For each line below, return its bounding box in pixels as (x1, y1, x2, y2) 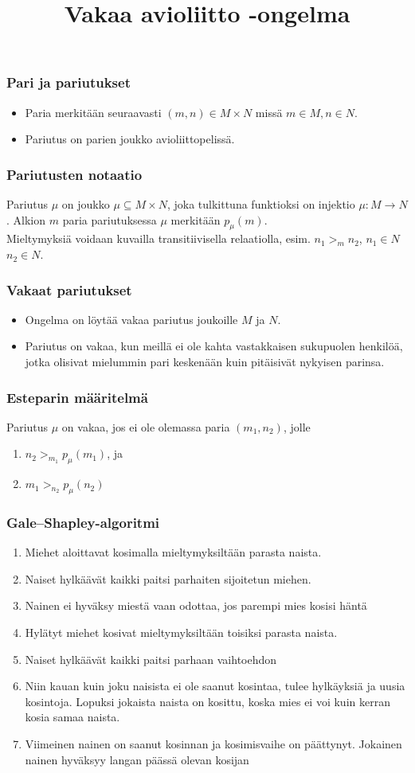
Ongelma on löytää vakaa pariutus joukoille (25, 310, 238, 327)
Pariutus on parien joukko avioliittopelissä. (25, 131, 235, 147)
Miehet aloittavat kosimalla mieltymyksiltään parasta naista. (25, 544, 322, 560)
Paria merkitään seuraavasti (25, 103, 162, 120)
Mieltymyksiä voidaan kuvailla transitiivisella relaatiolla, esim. (6, 230, 311, 247)
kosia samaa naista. (25, 709, 120, 725)
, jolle (283, 418, 311, 435)
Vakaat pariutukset (6, 279, 132, 299)
